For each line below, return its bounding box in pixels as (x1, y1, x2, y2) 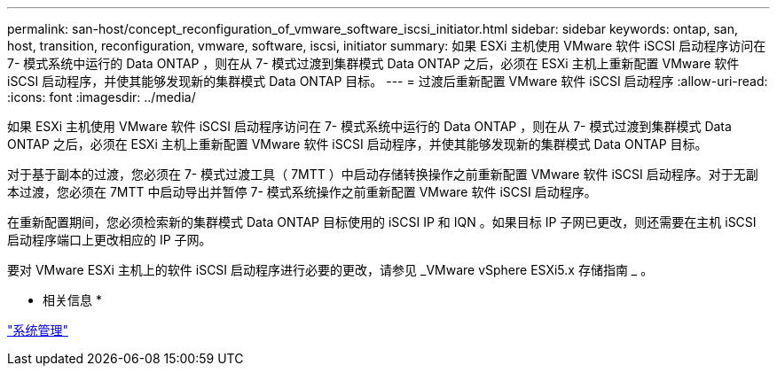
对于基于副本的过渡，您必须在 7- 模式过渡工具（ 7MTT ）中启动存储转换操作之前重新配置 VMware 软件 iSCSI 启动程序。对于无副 (7, 167, 758, 182)
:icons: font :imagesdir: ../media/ (7, 89, 196, 105)
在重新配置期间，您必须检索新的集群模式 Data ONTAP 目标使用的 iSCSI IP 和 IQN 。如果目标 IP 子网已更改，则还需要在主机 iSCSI (7, 214, 757, 229)
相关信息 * (43, 292, 102, 307)
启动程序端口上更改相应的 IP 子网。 (7, 232, 212, 247)
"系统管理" (7, 322, 69, 338)
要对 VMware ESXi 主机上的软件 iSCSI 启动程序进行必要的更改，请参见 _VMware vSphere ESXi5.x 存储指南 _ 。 (7, 262, 654, 277)
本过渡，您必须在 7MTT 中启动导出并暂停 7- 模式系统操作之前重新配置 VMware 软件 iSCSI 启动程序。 (7, 184, 597, 199)
